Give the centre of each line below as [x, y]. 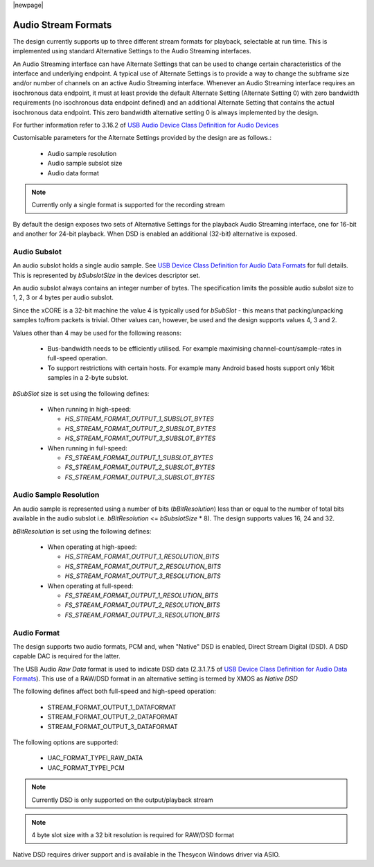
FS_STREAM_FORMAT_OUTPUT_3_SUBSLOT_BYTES [140, 477]
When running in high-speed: [89, 409]
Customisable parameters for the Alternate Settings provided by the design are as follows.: [142, 138]
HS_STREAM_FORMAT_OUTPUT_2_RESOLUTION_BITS [143, 566]
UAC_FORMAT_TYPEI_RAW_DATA [95, 758]
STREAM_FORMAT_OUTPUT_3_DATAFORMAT [113, 726]
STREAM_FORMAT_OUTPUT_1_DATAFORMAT [112, 707]
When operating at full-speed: [90, 586]
